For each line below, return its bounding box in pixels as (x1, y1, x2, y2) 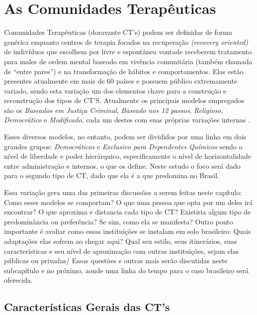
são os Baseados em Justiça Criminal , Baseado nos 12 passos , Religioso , (4, 105, 223, 115)
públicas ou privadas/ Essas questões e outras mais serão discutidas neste (4, 255, 228, 266)
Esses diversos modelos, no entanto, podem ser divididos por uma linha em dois (4, 131, 247, 142)
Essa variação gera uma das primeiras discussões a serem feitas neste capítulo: (4, 187, 242, 198)
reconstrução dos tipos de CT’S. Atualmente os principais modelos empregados (4, 95, 245, 105)
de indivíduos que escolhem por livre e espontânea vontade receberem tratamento (4, 46, 252, 57)
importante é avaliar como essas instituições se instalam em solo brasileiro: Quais (4, 226, 251, 236)
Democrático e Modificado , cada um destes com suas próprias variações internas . (4, 114, 251, 125)
